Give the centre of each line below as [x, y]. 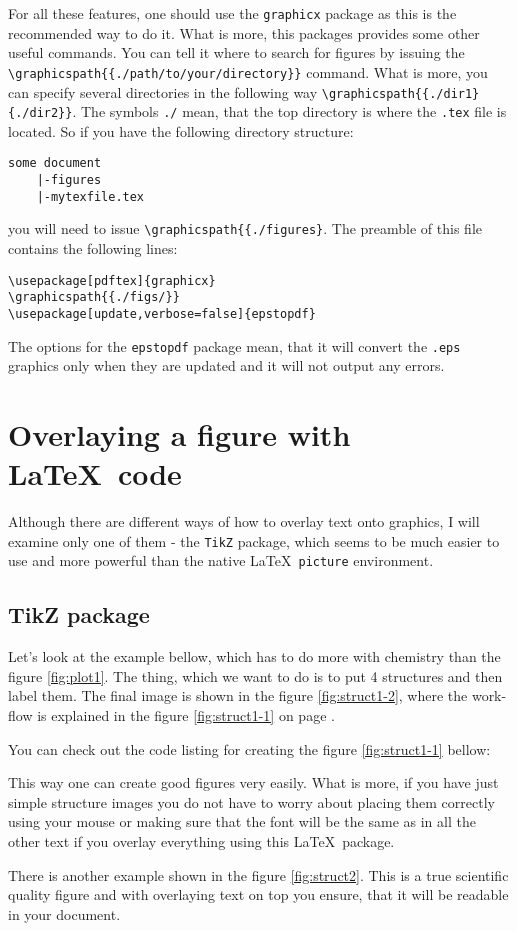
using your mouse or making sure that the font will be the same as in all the [242, 821]
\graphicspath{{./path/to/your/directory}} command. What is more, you [248, 71]
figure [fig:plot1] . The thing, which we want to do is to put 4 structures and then [255, 675]
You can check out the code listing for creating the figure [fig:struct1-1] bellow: [249, 748]
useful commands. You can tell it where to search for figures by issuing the [236, 52]
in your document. [64, 913]
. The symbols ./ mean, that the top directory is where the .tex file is [289, 111]
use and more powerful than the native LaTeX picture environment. [221, 560]
